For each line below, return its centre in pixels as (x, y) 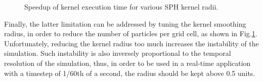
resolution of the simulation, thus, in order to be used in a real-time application (127, 63)
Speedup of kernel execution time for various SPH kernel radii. (121, 7)
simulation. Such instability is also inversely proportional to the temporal (118, 53)
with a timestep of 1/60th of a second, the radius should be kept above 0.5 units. (130, 73)
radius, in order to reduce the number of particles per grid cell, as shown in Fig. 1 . (131, 33)
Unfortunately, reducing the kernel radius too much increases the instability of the (131, 43)
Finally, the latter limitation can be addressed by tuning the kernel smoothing (125, 23)
